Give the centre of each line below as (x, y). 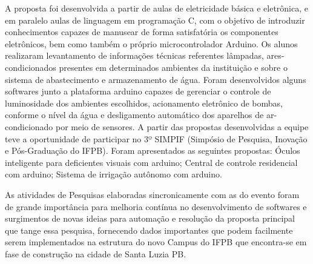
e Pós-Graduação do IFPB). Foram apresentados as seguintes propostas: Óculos (153, 150)
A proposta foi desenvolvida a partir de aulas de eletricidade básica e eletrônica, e (156, 8)
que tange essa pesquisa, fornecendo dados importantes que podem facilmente (149, 230)
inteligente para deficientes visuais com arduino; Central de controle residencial (151, 162)
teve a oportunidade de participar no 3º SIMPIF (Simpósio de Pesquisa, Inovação (156, 138)
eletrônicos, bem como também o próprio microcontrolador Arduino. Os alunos (151, 43)
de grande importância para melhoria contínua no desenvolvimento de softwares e (156, 206)
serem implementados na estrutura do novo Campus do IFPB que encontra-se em (156, 242)
